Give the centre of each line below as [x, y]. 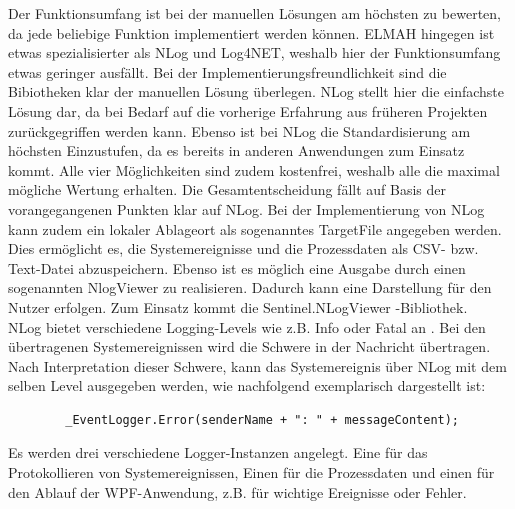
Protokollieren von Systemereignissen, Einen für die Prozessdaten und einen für [251, 472]
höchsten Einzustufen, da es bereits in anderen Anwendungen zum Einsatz [236, 150]
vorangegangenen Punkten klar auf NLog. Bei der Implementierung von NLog [246, 208]
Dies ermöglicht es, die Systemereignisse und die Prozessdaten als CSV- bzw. [243, 248]
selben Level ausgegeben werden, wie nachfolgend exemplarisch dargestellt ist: [247, 385]
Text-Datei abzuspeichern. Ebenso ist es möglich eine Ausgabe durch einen [237, 267]
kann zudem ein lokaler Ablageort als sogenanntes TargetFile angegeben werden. [255, 228]
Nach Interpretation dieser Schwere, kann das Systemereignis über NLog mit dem [257, 365]
